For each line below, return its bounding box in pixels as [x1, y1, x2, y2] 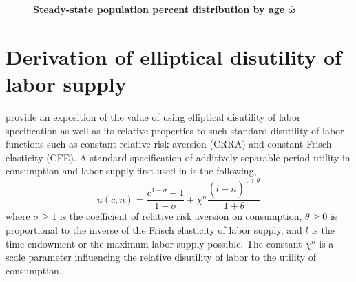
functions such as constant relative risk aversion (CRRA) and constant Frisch [6, 137, 332, 151]
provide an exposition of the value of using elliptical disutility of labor [6, 109, 301, 123]
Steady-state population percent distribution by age [33, 2, 285, 16]
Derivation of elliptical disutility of [6, 42, 342, 70]
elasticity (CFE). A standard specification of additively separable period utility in [6, 150, 350, 164]
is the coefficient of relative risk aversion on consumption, [59, 209, 302, 223]
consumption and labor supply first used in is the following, [6, 163, 257, 178]
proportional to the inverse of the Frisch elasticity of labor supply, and [6, 223, 302, 237]
